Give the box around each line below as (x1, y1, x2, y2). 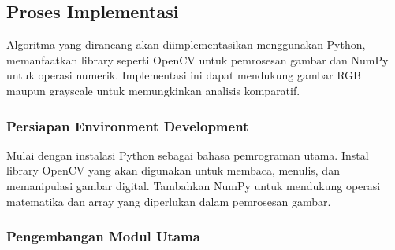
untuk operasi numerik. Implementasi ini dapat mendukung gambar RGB (6, 67, 361, 83)
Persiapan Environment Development (6, 116, 249, 135)
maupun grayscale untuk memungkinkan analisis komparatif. (6, 82, 300, 98)
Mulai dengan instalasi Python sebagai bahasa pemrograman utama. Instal (6, 146, 369, 163)
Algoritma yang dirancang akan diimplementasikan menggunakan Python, (6, 36, 366, 53)
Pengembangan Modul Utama (6, 226, 200, 246)
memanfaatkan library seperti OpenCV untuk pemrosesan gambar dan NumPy (6, 51, 389, 68)
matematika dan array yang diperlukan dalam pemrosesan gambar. (6, 193, 331, 209)
